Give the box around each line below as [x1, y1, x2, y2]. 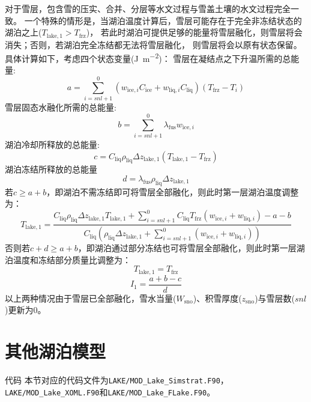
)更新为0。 [5, 303, 46, 316]
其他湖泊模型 [5, 339, 106, 364]
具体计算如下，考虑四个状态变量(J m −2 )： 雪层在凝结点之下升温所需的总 [5, 50, 291, 64]
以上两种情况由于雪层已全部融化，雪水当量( [5, 291, 177, 304]
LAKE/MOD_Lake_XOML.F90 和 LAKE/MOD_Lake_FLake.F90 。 [5, 385, 216, 398]
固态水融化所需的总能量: [21, 101, 116, 114]
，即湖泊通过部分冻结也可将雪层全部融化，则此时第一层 [77, 242, 297, 254]
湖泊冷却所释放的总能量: [5, 138, 100, 150]
